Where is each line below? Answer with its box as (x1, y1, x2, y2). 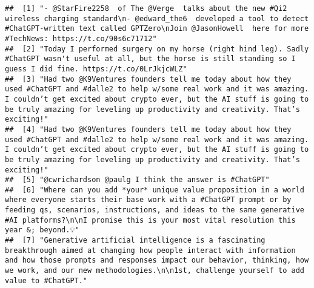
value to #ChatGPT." (5, 276, 88, 285)
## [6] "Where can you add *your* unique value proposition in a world (5, 185, 304, 194)
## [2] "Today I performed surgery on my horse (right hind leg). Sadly (5, 44, 309, 53)
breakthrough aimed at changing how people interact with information (5, 246, 296, 255)
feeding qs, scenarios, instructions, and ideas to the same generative (5, 206, 304, 215)
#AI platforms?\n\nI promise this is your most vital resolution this (5, 215, 296, 224)
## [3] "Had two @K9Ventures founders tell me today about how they (5, 74, 292, 83)
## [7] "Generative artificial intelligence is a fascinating (5, 236, 266, 245)
